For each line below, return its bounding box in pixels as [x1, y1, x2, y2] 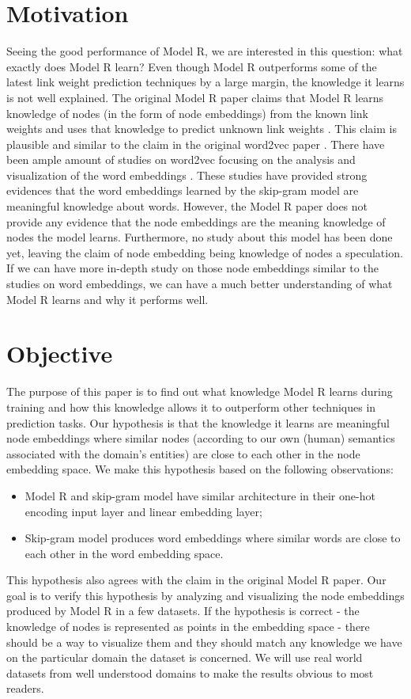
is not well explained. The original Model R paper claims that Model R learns [6, 89, 384, 105]
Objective [6, 337, 113, 370]
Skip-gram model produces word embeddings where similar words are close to [25, 530, 401, 546]
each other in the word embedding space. [25, 545, 224, 561]
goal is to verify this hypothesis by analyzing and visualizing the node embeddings [6, 587, 405, 603]
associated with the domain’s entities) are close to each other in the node [6, 445, 360, 462]
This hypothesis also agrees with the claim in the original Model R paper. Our [6, 572, 386, 588]
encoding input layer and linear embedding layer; [25, 503, 262, 519]
